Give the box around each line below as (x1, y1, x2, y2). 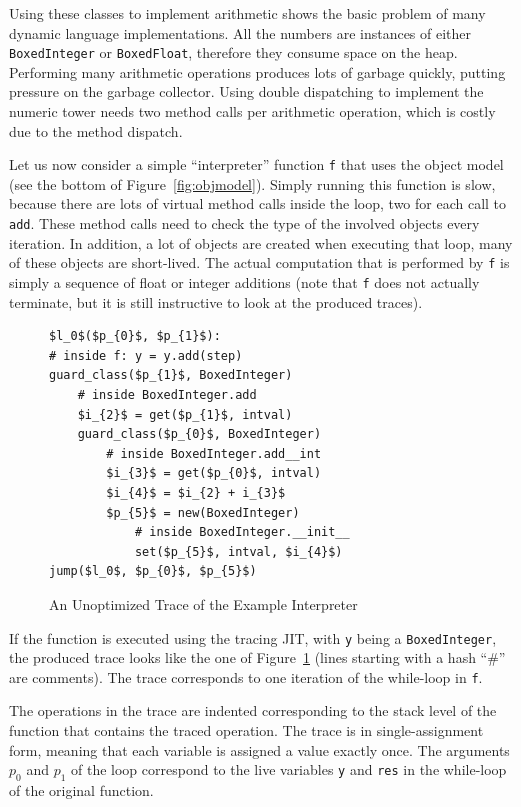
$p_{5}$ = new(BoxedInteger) (106, 505, 300, 520)
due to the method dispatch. (9, 120, 183, 141)
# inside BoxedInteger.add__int (106, 446, 322, 461)
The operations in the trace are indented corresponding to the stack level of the (9, 700, 497, 721)
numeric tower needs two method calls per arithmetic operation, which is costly (9, 101, 496, 122)
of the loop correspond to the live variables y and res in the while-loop (71, 759, 507, 780)
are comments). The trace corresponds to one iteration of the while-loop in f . (9, 666, 483, 687)
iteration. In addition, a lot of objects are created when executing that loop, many (9, 232, 513, 253)
